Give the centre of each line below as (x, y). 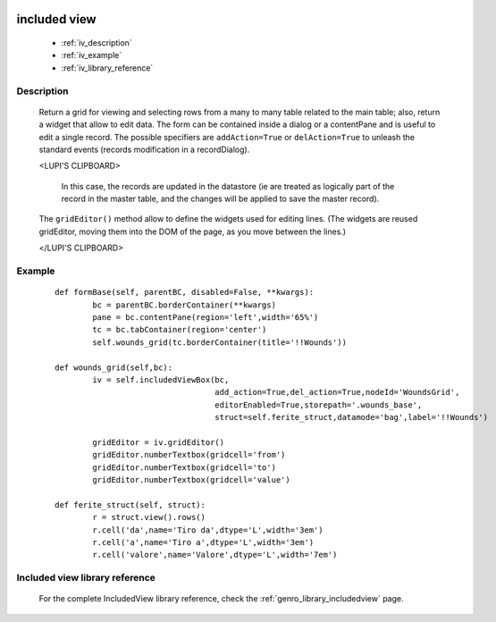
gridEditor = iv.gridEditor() (159, 442)
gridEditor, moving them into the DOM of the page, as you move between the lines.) (193, 231)
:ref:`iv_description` (97, 43)
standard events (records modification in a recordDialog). (144, 149)
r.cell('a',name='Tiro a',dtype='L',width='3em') (203, 542)
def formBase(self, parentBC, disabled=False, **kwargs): (185, 292)
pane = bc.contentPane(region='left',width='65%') (206, 317)
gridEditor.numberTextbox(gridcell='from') (189, 455)
